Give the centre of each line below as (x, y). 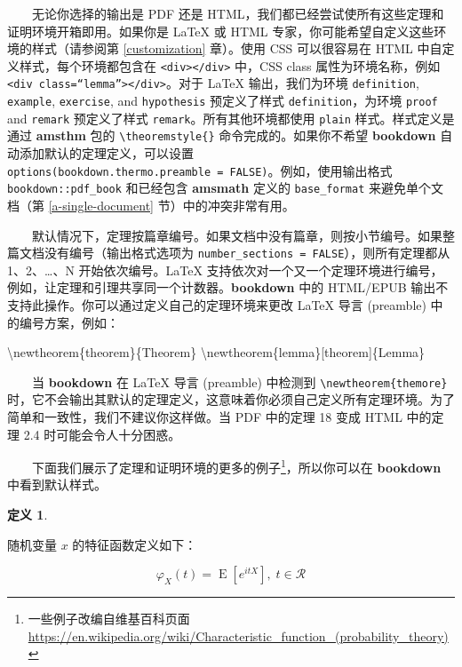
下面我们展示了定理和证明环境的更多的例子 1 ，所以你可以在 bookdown (237, 466)
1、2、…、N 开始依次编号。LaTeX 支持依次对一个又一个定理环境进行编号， (225, 270)
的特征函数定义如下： (135, 544)
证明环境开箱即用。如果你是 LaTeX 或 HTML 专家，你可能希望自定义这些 (221, 31)
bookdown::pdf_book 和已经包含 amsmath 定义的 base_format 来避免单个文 (225, 188)
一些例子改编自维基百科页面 (109, 619)
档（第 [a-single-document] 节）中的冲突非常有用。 (151, 205)
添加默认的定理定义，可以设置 (106, 153)
